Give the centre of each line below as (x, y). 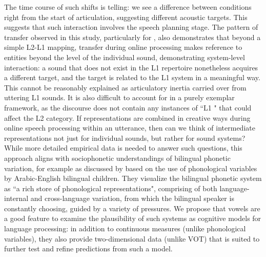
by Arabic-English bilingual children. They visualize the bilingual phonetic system (133, 178)
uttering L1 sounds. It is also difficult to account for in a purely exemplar (119, 97)
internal (16, 198)
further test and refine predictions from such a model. (88, 249)
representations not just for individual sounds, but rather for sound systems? (125, 137)
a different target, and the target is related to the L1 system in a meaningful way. (132, 77)
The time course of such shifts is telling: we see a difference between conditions (128, 7)
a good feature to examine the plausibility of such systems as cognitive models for (133, 218)
